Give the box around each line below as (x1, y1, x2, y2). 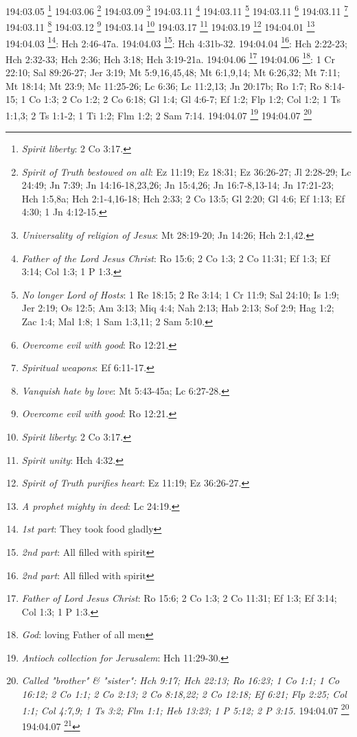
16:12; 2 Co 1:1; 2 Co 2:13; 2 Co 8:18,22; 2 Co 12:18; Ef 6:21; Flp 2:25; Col (21, 687, 347, 701)
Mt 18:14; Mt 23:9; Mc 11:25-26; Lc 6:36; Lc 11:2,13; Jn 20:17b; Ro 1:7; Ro (5, 78, 322, 93)
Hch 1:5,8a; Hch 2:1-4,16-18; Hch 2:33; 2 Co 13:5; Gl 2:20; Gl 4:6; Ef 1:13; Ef (21, 191, 345, 205)
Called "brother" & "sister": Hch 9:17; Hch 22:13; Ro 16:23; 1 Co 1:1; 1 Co (21, 673, 340, 688)
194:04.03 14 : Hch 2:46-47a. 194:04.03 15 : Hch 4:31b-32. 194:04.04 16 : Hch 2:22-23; (5, 34, 347, 50)
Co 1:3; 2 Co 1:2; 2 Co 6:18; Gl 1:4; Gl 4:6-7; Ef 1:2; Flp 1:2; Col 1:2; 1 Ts (29, 92, 341, 106)
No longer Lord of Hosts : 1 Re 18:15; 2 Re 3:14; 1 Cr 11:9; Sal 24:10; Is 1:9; (21, 287, 339, 301)
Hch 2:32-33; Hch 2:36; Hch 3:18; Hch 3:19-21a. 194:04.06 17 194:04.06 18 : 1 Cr (5, 49, 335, 66)
